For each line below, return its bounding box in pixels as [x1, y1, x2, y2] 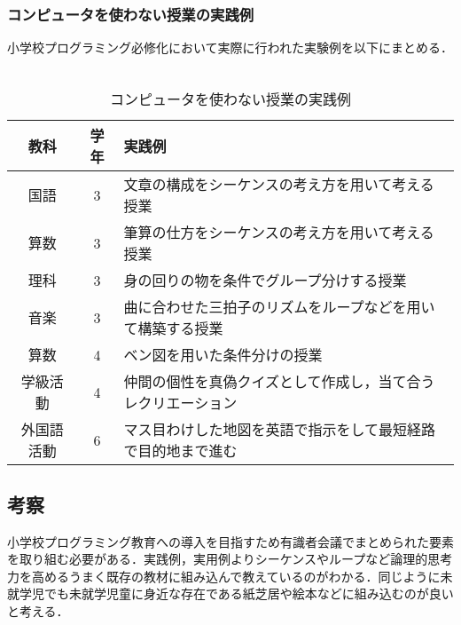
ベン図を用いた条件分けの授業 [123, 344, 323, 366]
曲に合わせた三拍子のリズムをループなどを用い [123, 297, 435, 318]
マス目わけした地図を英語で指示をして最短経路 [123, 419, 435, 440]
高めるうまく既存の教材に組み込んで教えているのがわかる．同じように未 [31, 566, 453, 585]
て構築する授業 [123, 318, 223, 339]
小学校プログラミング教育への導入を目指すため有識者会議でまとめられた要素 [7, 532, 454, 550]
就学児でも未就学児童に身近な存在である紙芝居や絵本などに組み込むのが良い [7, 584, 454, 603]
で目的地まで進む [123, 440, 238, 462]
